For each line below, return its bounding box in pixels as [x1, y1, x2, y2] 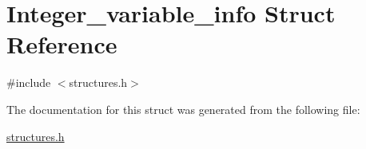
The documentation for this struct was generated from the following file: [6, 100, 360, 117]
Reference [6, 28, 117, 61]
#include [6, 74, 51, 91]
